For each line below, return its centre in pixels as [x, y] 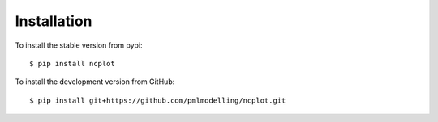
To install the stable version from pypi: [79, 45]
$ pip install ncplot [72, 63]
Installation [54, 21]
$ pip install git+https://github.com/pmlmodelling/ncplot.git [158, 100]
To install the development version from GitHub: [95, 82]
